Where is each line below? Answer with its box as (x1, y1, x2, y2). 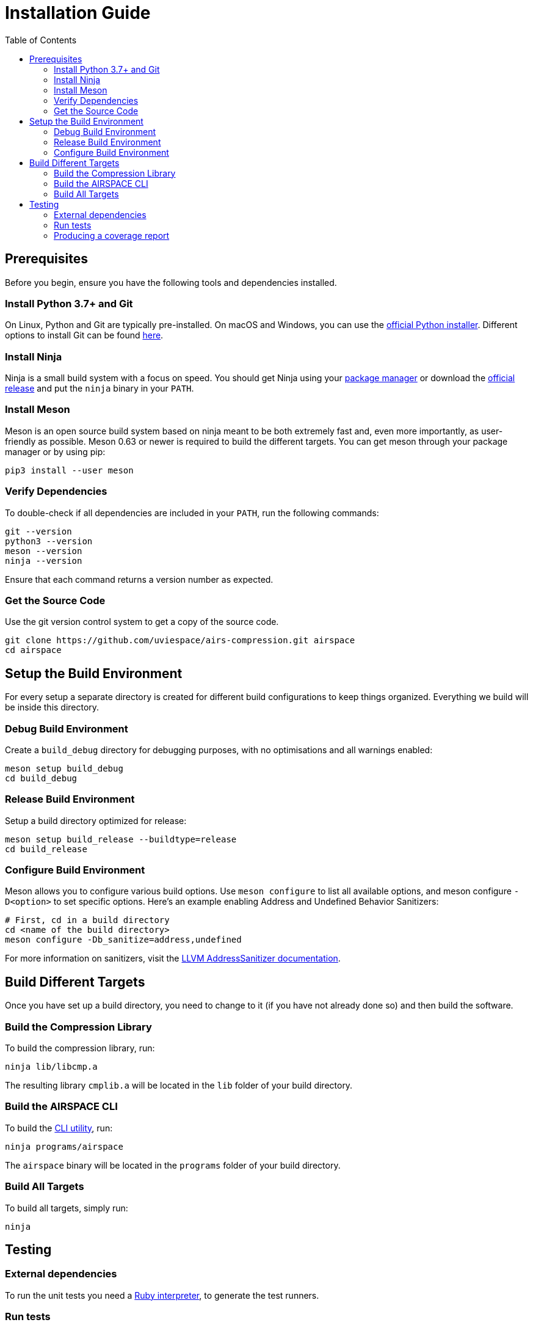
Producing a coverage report (54, 230, 170, 241)
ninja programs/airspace (5, 1141, 123, 1152)
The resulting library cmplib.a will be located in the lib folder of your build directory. (5, 1080, 353, 1091)
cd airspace (5, 645, 62, 655)
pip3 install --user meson (5, 465, 134, 475)
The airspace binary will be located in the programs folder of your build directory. (5, 1159, 341, 1170)
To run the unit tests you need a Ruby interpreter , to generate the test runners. (5, 1290, 319, 1301)
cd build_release (5, 844, 87, 854)
